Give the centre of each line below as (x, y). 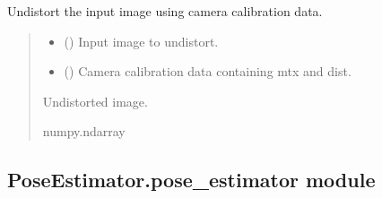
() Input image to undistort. (141, 41)
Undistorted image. (95, 101)
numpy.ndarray (84, 131)
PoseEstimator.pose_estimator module (191, 180)
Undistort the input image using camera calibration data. (165, 11)
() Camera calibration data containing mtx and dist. (208, 71)
